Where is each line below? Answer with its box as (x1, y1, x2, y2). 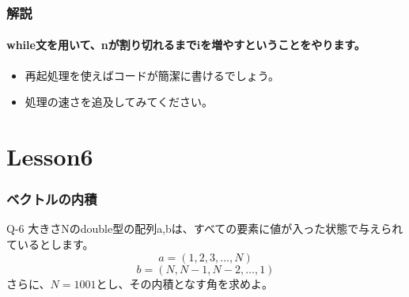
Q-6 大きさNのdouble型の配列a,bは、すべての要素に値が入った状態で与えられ (6, 220, 403, 237)
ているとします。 (6, 236, 94, 253)
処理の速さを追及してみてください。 (25, 93, 213, 110)
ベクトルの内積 (6, 189, 97, 209)
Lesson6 (6, 140, 93, 173)
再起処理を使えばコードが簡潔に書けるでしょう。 (25, 67, 279, 83)
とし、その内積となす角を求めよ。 (96, 275, 274, 291)
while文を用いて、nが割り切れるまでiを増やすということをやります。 (6, 36, 365, 53)
